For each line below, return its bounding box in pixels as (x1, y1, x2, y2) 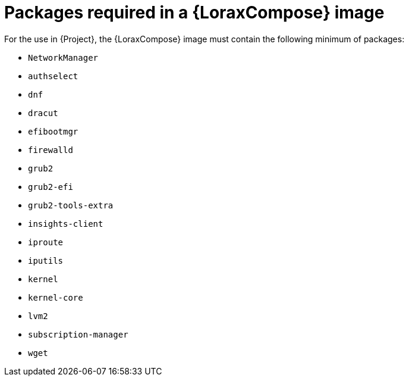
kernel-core (28, 292, 83, 302)
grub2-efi (28, 182, 73, 192)
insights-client (28, 218, 103, 229)
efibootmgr (28, 126, 78, 136)
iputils (28, 255, 64, 266)
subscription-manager (28, 329, 128, 339)
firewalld (28, 145, 73, 155)
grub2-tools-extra (28, 200, 114, 210)
